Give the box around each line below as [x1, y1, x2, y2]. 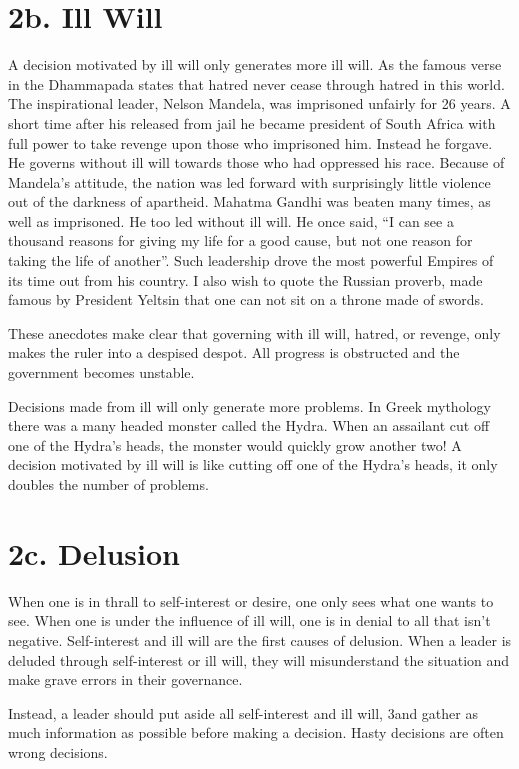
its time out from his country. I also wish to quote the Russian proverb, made [8, 269, 483, 290]
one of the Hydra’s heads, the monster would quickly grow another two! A [8, 434, 462, 455]
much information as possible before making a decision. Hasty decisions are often [8, 722, 504, 743]
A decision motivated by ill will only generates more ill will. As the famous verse [8, 54, 502, 75]
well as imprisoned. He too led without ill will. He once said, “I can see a [8, 210, 454, 231]
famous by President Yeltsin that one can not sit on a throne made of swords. [8, 289, 484, 310]
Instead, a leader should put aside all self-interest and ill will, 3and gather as [8, 702, 478, 723]
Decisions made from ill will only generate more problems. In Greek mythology [8, 395, 491, 416]
